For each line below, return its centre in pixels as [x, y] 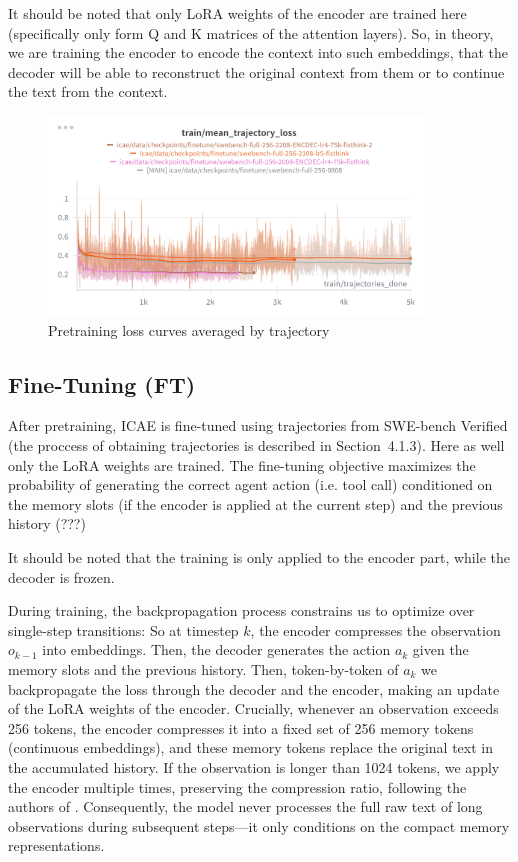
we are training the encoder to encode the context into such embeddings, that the [258, 52]
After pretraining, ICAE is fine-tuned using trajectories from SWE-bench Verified [258, 425]
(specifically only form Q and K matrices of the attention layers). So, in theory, [251, 32]
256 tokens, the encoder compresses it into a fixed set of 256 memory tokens [241, 727]
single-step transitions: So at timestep [123, 629]
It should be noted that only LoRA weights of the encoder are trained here [237, 13]
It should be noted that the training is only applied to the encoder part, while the [259, 557]
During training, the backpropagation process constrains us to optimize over [241, 610]
